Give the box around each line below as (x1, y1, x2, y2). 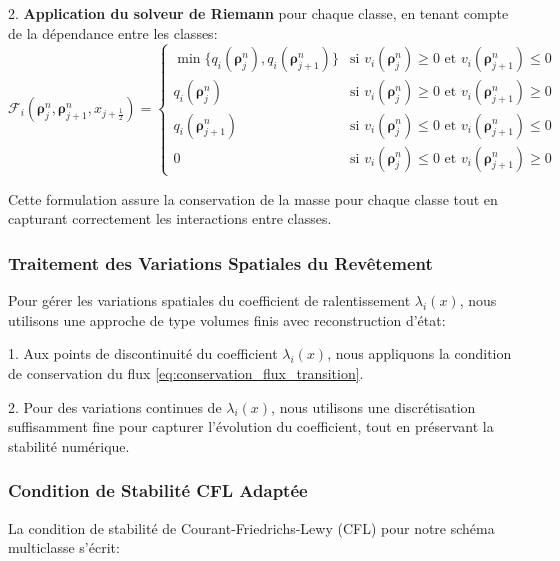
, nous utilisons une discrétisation (271, 396, 476, 417)
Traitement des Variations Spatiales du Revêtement (8, 250, 433, 275)
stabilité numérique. (8, 435, 130, 456)
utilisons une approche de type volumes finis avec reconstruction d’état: (8, 309, 446, 330)
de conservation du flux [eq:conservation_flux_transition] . (8, 363, 364, 383)
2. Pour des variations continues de (8, 396, 222, 417)
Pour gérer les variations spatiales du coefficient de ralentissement (8, 290, 411, 311)
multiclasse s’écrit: (8, 537, 120, 558)
